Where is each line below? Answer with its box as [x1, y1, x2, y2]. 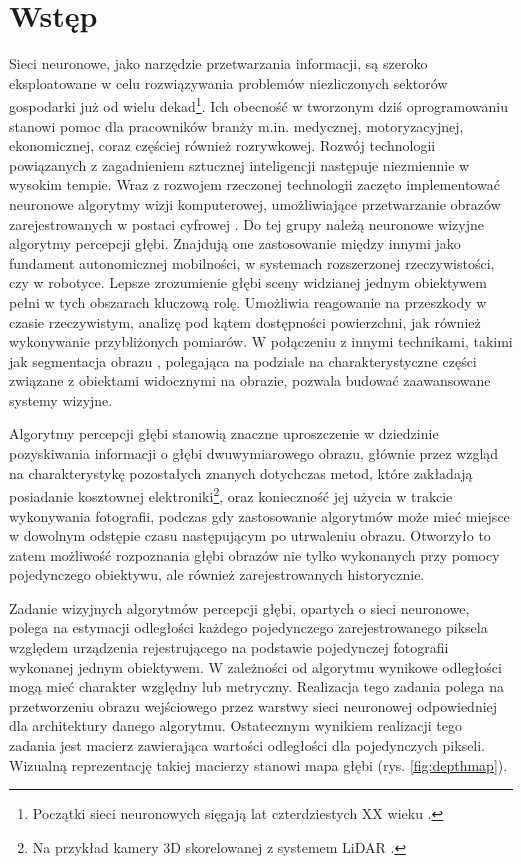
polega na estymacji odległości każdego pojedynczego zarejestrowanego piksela [9, 617, 488, 638]
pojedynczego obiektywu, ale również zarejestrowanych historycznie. [9, 564, 425, 585]
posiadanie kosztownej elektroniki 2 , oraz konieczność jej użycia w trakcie [9, 483, 453, 506]
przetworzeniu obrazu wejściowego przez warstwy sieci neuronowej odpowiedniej [9, 695, 498, 716]
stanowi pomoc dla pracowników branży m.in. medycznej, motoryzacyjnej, [9, 115, 464, 136]
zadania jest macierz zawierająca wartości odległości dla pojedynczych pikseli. [9, 735, 486, 756]
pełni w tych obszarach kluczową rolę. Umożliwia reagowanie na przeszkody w [9, 291, 487, 312]
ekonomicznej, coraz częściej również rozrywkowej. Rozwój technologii [9, 135, 436, 156]
